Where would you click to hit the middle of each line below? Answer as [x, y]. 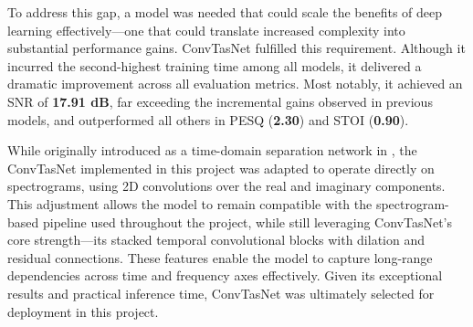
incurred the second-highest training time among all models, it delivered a [215, 65]
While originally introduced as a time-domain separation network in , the [212, 150]
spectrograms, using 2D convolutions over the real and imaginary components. [226, 186]
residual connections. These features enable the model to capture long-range [220, 257]
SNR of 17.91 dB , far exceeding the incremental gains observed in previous [220, 101]
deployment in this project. [83, 311]
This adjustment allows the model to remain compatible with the [190, 203]
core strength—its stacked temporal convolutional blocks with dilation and [216, 240]
